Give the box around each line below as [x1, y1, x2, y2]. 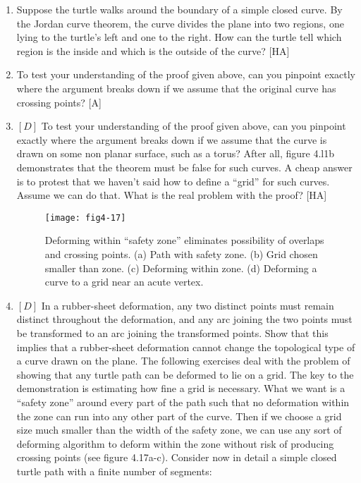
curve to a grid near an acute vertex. [44, 274, 204, 289]
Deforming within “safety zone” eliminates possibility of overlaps [44, 233, 324, 247]
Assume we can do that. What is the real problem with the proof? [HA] [16, 188, 327, 202]
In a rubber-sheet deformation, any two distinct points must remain [41, 298, 334, 312]
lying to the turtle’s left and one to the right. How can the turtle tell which [16, 30, 342, 44]
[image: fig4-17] [44, 212, 126, 223]
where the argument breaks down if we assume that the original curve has [16, 80, 336, 95]
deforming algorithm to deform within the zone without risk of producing [16, 436, 334, 451]
